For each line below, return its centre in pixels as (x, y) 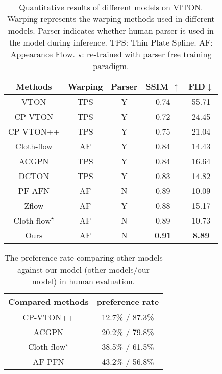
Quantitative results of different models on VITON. (111, 7)
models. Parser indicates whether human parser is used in (111, 30)
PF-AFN (34, 191)
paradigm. (111, 66)
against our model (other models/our (84, 269)
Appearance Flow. (43, 54)
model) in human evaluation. (83, 281)
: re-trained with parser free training (147, 54)
